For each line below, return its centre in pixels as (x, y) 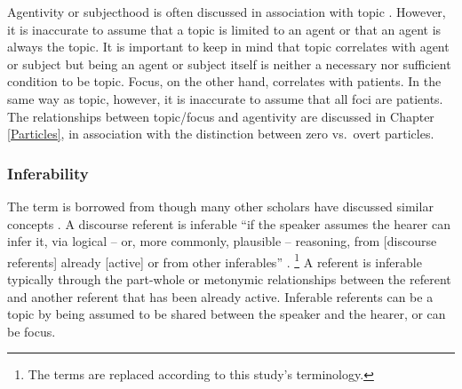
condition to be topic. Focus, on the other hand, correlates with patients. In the (224, 81)
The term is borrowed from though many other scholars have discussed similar (220, 206)
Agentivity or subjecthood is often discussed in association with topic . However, (227, 12)
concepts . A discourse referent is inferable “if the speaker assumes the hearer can (229, 223)
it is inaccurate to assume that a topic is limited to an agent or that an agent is (224, 29)
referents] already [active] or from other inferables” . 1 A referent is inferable (215, 260)
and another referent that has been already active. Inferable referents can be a (220, 296)
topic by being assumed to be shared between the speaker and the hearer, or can (227, 314)
